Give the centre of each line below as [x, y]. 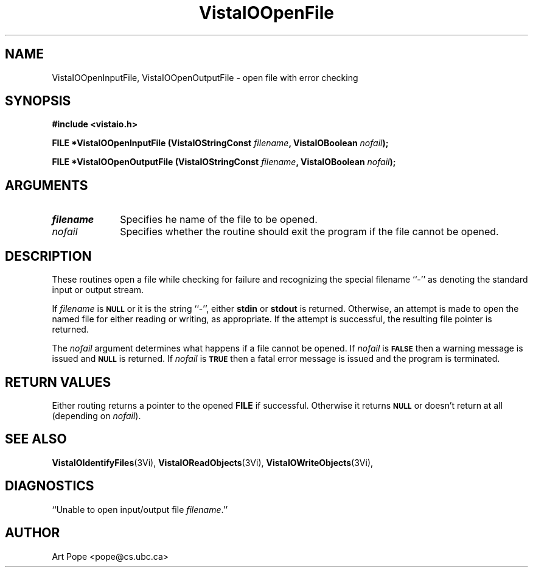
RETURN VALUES [58, 382]
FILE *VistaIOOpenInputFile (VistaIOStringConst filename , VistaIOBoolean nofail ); [220, 143]
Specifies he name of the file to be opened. [219, 220]
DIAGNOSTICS [50, 486]
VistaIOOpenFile [266, 13]
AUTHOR [33, 533]
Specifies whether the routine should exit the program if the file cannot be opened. [309, 232]
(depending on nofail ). [96, 415]
